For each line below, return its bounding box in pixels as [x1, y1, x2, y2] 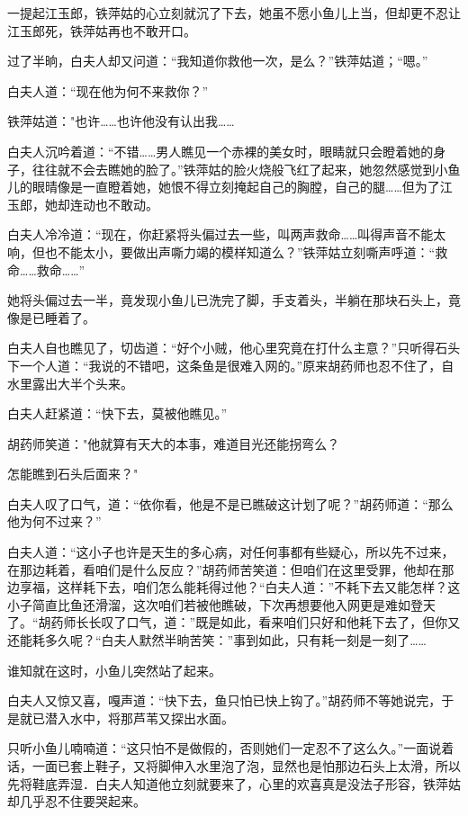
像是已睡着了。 [7, 308, 95, 327]
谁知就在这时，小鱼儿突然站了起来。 [7, 660, 221, 679]
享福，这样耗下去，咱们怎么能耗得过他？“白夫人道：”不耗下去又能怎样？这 [19, 578, 461, 596]
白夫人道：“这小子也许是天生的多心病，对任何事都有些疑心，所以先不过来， [7, 543, 454, 561]
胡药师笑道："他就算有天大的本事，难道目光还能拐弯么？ [7, 434, 340, 453]
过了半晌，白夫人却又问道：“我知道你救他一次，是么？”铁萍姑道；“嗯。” [7, 51, 428, 70]
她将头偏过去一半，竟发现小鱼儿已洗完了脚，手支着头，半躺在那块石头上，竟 [7, 291, 461, 309]
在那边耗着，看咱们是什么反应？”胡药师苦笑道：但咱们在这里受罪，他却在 [7, 560, 442, 578]
